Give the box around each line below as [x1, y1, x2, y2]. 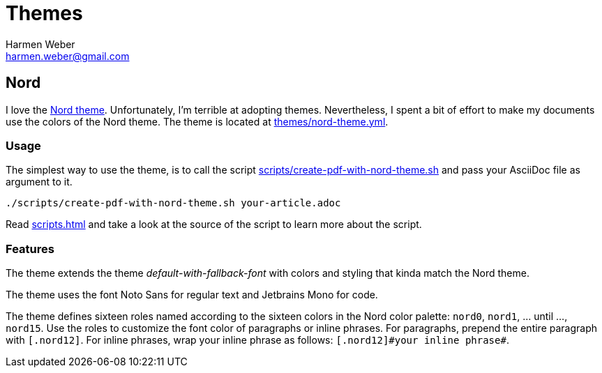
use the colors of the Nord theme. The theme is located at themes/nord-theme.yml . [6, 115, 389, 128]
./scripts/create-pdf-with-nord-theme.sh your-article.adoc [6, 197, 341, 209]
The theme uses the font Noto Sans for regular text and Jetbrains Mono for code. [6, 289, 378, 301]
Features [6, 241, 54, 256]
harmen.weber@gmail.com [6, 50, 130, 62]
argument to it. [6, 176, 73, 188]
